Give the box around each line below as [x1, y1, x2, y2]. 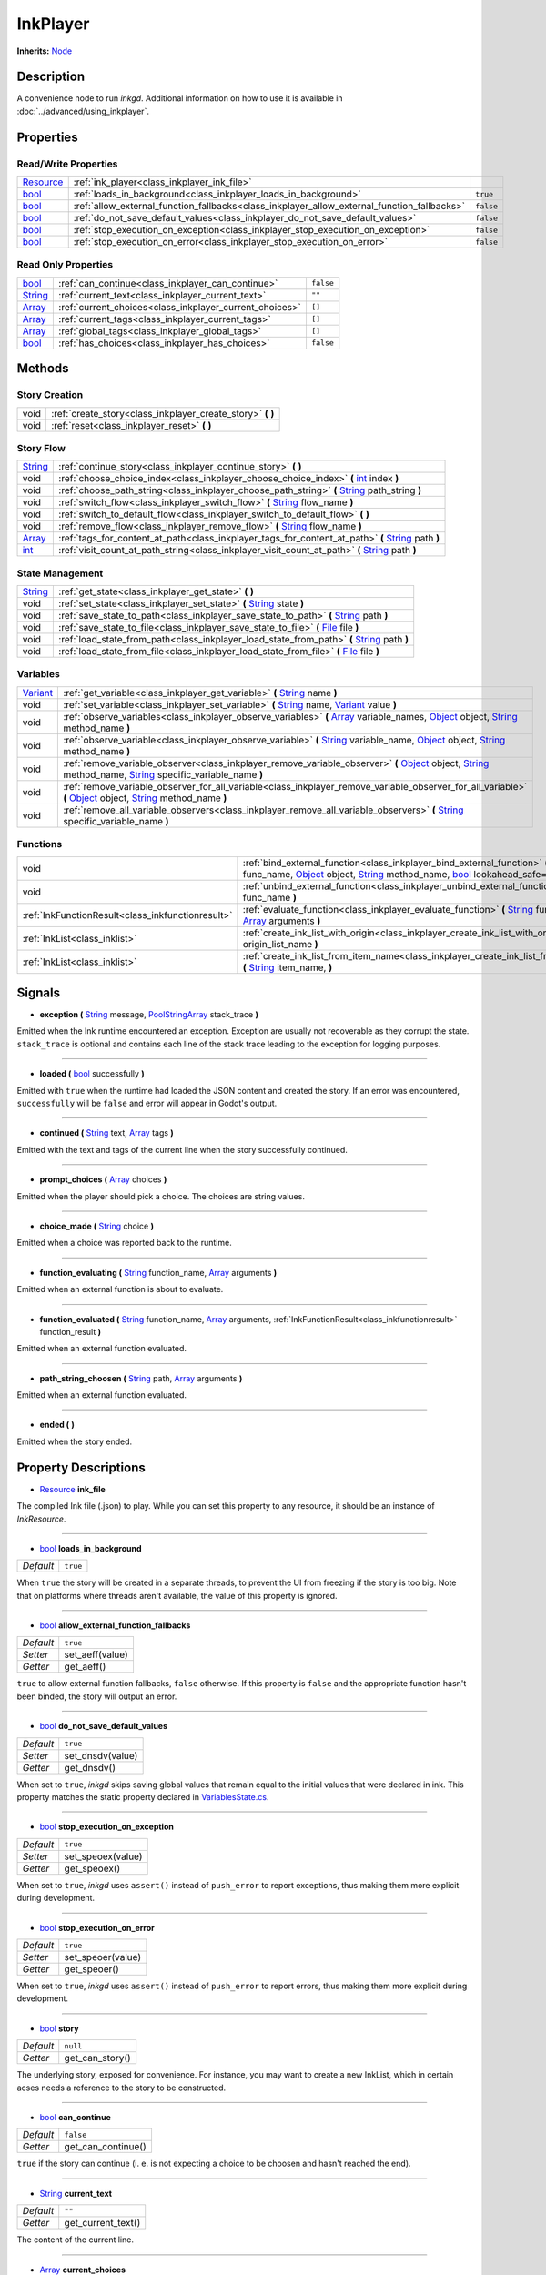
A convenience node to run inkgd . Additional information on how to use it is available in [16, 93, 343, 104]
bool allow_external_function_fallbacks [39, 1620, 191, 1631]
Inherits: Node [16, 45, 73, 56]
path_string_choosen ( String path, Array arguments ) [39, 1372, 243, 1383]
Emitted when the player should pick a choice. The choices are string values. [16, 1190, 305, 1201]
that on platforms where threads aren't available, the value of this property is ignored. [16, 1590, 338, 1601]
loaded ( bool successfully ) [39, 1068, 145, 1079]
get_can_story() [64, 2052, 131, 2065]
